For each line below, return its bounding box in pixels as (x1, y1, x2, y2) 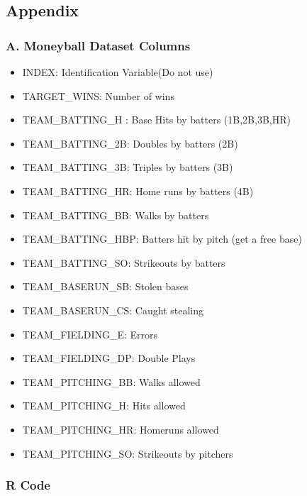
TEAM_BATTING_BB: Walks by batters (22, 207, 209, 222)
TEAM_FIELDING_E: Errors (22, 326, 158, 341)
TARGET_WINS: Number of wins (22, 88, 174, 103)
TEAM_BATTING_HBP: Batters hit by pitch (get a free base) (22, 231, 302, 246)
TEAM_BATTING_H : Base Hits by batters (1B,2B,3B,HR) (22, 112, 291, 127)
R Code (6, 476, 50, 494)
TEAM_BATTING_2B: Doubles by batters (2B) (22, 136, 238, 150)
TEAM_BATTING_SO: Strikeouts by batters (22, 255, 225, 270)
